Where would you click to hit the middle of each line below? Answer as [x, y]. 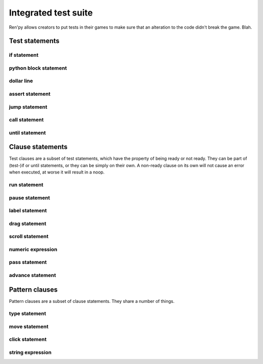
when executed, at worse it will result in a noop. [57, 172]
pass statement [28, 262]
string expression [30, 352]
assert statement [30, 94]
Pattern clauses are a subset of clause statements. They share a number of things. [92, 301]
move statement [29, 327]
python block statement [38, 68]
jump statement [28, 107]
